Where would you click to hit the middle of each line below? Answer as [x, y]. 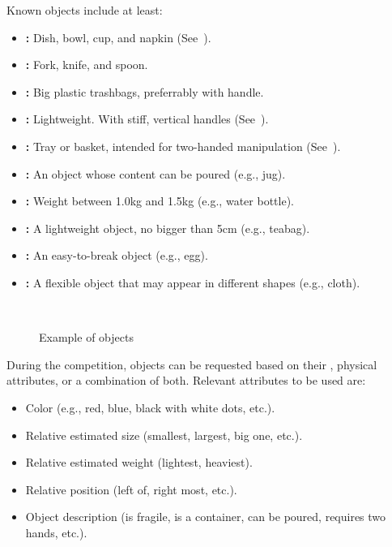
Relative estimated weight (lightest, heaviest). [139, 462]
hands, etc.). [56, 532]
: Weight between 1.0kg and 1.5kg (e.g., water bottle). [160, 201]
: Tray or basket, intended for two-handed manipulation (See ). [183, 146]
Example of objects [86, 337]
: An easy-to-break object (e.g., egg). [117, 255]
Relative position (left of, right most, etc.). [131, 489]
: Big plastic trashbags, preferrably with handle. [145, 91]
